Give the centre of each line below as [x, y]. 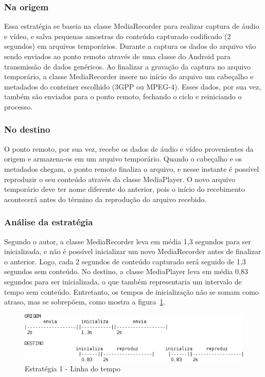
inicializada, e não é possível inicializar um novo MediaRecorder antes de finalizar [133, 251]
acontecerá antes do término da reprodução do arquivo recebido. [105, 199]
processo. [19, 106]
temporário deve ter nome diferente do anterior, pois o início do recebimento [125, 189]
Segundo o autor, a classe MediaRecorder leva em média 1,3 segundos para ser [128, 241]
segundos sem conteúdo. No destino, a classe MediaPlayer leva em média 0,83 [126, 271]
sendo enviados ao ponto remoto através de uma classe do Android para [117, 56]
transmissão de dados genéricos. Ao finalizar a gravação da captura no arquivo [128, 66]
